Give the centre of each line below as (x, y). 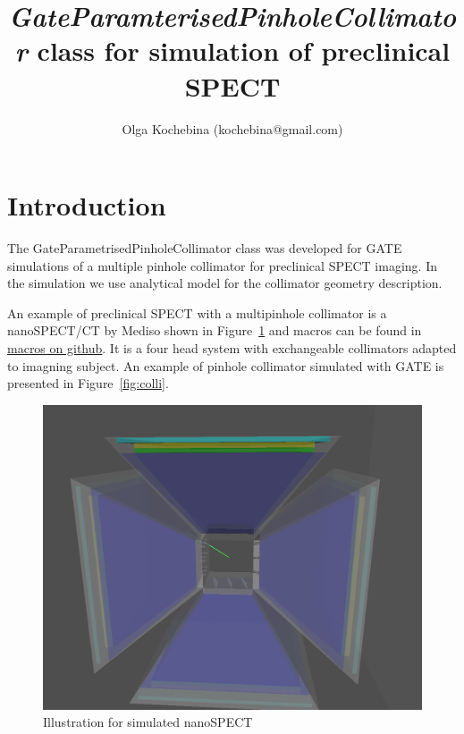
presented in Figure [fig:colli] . (88, 383)
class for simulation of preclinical (244, 51)
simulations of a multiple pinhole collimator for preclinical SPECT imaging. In (222, 265)
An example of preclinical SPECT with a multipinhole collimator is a (197, 312)
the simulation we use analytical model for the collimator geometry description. (225, 283)
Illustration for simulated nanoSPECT (148, 722)
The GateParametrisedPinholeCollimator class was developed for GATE (205, 248)
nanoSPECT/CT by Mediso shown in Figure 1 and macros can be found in (215, 330)
